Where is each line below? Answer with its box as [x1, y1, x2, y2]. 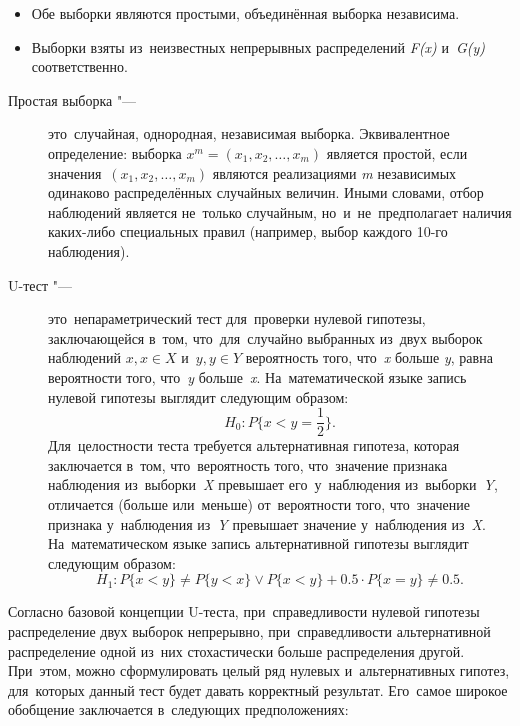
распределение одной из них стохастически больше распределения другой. [8, 640, 465, 661]
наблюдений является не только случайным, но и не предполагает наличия [48, 201, 512, 222]
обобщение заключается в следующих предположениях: [8, 699, 349, 720]
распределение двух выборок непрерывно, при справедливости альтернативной [8, 620, 491, 641]
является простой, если [326, 142, 468, 163]
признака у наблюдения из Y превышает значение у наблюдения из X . [48, 513, 486, 534]
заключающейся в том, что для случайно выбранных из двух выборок [48, 327, 483, 348]
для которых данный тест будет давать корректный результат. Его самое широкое [8, 679, 508, 700]
